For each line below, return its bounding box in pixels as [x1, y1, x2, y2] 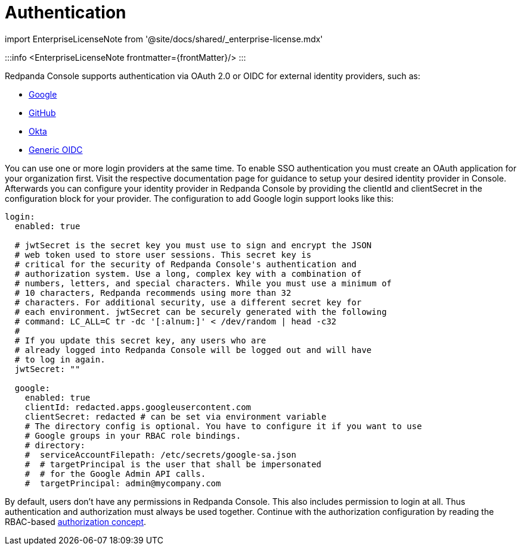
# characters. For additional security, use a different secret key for [14, 297, 362, 307]
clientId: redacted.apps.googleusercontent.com [24, 402, 252, 412]
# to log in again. [14, 354, 106, 364]
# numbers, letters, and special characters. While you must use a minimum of [14, 278, 392, 288]
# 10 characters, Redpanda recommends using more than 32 [14, 287, 291, 298]
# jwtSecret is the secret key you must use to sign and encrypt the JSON [14, 240, 372, 250]
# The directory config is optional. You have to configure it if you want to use [24, 421, 422, 431]
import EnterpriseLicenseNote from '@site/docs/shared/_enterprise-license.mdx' [5, 33, 323, 44]
